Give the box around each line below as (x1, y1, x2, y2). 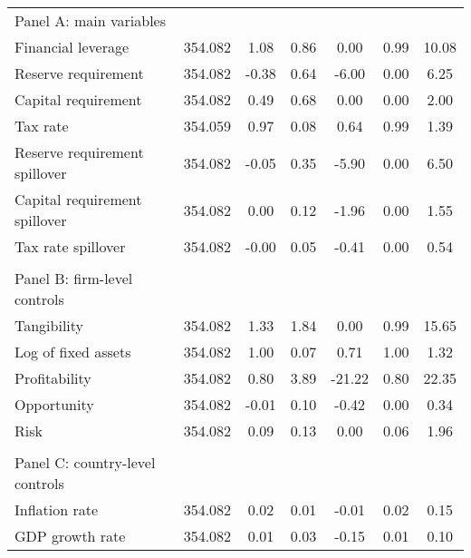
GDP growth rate (14, 525, 126, 546)
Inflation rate (14, 499, 99, 520)
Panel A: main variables (14, 10, 167, 31)
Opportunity (14, 394, 94, 415)
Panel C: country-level (14, 452, 156, 473)
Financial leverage (14, 36, 130, 57)
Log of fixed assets (14, 341, 131, 362)
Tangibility (14, 315, 84, 336)
